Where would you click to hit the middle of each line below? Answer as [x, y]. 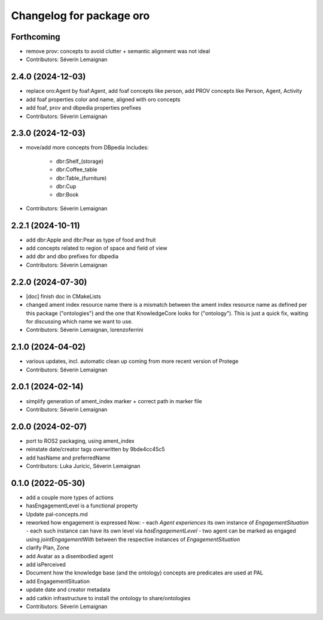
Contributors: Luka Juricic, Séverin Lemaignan [83, 466]
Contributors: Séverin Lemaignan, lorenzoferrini [85, 330]
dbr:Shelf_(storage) [80, 161]
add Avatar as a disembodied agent [70, 556]
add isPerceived [46, 565]
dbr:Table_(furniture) [81, 178]
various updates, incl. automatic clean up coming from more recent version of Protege [132, 361]
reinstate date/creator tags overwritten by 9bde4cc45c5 [95, 449]
